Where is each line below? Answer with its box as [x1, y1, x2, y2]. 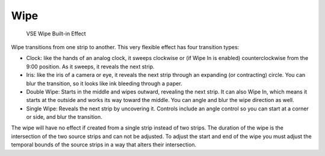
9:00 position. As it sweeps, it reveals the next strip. [26, 63, 155, 70]
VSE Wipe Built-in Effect [26, 30, 87, 37]
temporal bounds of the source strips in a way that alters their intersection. [11, 141, 197, 148]
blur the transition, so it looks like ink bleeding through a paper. [26, 80, 183, 87]
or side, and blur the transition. [26, 113, 102, 121]
